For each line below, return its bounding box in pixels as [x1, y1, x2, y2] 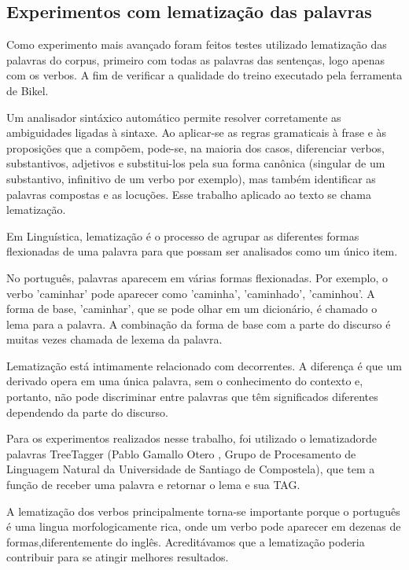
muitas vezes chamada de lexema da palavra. [6, 331, 223, 348]
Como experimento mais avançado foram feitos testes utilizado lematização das [6, 36, 387, 53]
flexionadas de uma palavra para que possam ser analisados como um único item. [6, 243, 398, 259]
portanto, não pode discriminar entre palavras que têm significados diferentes [6, 388, 378, 405]
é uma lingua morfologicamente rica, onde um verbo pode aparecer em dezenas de [6, 518, 401, 535]
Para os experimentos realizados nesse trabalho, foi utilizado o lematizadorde [6, 430, 377, 447]
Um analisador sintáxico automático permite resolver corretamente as [6, 108, 341, 125]
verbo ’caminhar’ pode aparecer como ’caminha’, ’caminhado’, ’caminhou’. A [6, 285, 375, 301]
